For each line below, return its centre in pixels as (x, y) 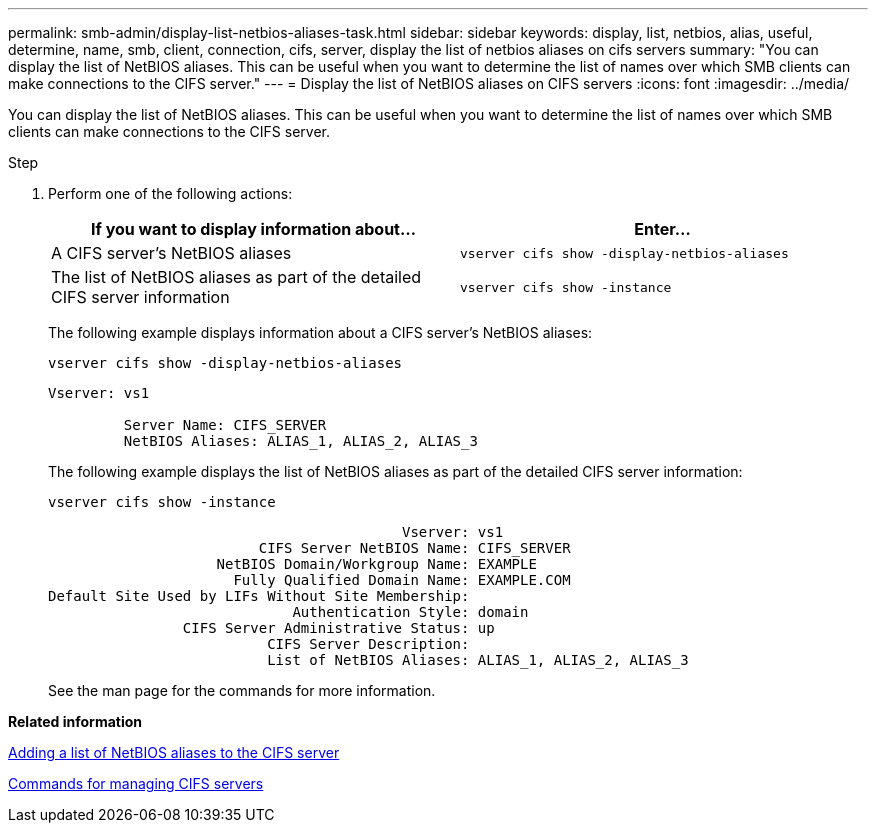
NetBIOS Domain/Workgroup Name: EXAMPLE (376, 564)
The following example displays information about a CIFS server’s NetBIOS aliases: (320, 332)
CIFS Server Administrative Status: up (338, 628)
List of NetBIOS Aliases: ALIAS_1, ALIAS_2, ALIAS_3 (478, 660)
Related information (75, 721)
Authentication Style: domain (410, 612)
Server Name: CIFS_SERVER (225, 425)
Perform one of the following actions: (170, 193)
